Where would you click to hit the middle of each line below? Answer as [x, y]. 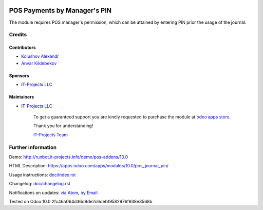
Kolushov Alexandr [40, 56]
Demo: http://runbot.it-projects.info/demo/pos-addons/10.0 [68, 157]
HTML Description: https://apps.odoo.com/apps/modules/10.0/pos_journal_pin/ [89, 166]
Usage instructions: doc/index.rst [42, 175]
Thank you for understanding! [63, 126]
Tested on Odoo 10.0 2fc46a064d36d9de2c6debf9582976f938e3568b [81, 201]
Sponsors [19, 76]
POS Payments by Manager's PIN [60, 10]
